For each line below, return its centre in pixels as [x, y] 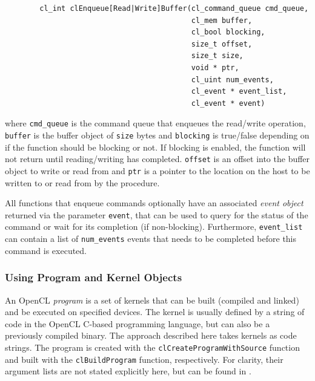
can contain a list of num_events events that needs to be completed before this [151, 239]
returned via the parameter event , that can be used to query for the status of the [157, 214]
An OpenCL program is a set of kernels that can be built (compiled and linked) [152, 300]
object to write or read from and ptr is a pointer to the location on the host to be [157, 170]
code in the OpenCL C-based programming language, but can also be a [138, 323]
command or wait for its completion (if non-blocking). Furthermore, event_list [154, 226]
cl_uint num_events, [232, 80]
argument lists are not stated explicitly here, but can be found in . [128, 371]
